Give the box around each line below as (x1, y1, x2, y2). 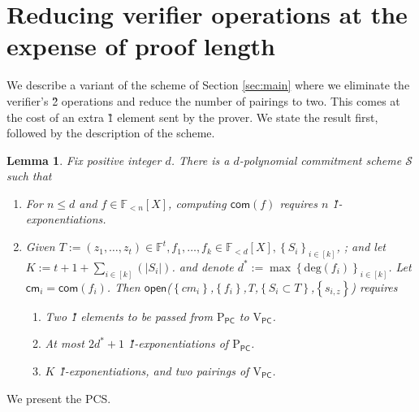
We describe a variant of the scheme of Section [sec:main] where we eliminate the (6, 76, 410, 93)
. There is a (171, 151, 230, 168)
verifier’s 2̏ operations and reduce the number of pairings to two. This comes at (6, 92, 400, 109)
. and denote (171, 258, 234, 275)
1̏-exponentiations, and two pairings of (58, 362, 249, 379)
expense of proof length (6, 29, 275, 63)
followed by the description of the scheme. (6, 124, 215, 141)
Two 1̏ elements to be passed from (45, 307, 213, 324)
